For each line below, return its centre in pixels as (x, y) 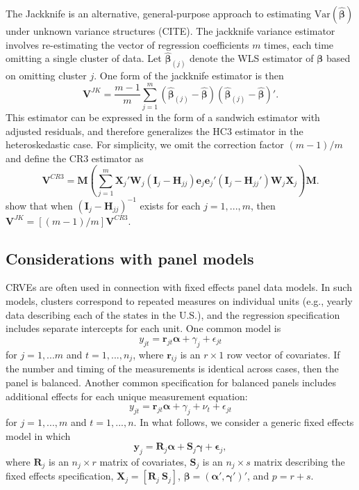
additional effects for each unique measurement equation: (127, 396)
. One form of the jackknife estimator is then (189, 76)
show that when (39, 205)
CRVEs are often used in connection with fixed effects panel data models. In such (179, 287)
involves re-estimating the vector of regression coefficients (127, 44)
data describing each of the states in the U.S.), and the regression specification (173, 314)
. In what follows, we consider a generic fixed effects (244, 421)
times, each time (299, 44)
